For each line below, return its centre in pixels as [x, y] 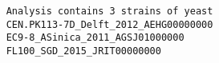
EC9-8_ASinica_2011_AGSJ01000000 [95, 38]
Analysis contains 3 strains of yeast [109, 11]
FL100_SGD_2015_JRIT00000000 [83, 51]
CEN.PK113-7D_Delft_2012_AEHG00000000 [109, 24]
